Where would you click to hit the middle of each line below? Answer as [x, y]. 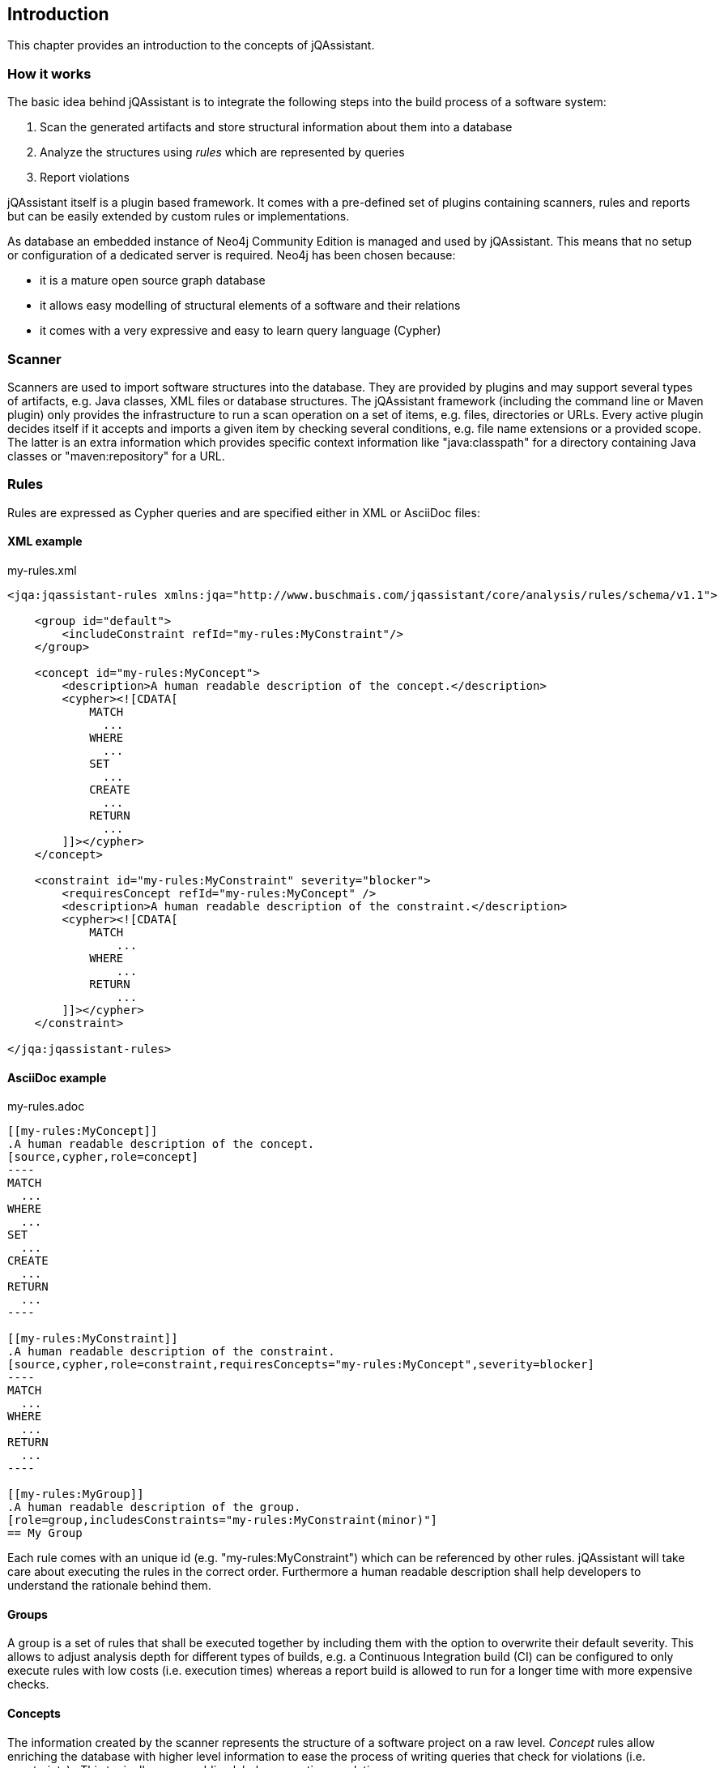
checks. [28, 1685]
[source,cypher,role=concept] [103, 1157]
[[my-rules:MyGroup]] [76, 1494]
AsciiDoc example [57, 1077]
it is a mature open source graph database [153, 280]
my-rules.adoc [46, 1107]
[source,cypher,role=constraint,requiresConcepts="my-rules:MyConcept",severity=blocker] [301, 1365]
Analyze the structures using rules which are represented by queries [222, 152]
